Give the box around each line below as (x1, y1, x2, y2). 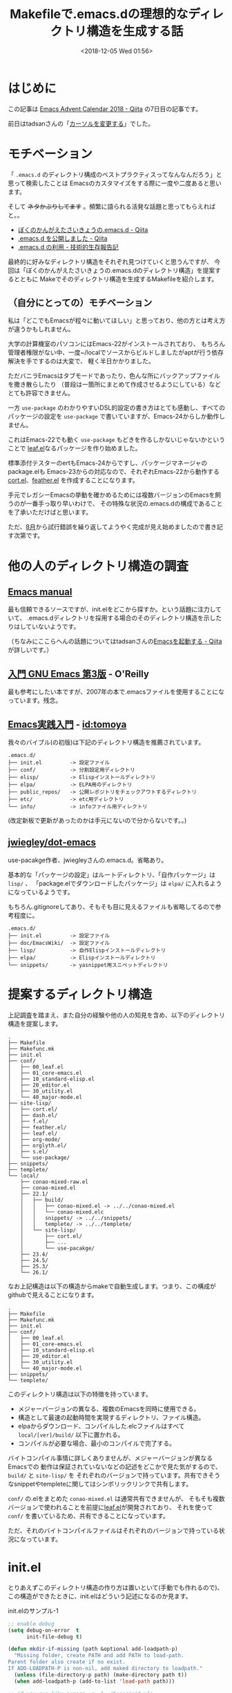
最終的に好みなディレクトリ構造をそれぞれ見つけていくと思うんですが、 (8, 257, 213, 266)
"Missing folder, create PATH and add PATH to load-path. (14, 1652, 185, 1659)
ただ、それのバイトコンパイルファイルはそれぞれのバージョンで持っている (8, 1526, 220, 1534)
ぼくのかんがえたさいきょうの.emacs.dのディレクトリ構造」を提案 (26, 266, 215, 274)
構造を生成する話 (86, 23, 184, 39)
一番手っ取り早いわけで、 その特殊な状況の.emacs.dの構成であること (26, 499, 223, 508)
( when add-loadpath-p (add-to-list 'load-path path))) (14, 1678, 175, 1685)
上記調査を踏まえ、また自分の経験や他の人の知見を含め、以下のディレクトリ (8, 1011, 226, 1019)
